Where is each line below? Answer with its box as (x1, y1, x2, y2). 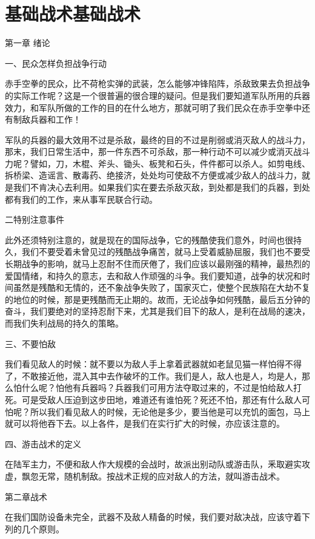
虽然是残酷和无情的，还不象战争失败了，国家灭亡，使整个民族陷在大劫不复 (13, 281, 310, 294)
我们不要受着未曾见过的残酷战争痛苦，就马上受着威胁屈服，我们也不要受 (21, 245, 310, 258)
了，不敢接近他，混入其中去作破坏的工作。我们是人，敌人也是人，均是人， (5, 369, 302, 382)
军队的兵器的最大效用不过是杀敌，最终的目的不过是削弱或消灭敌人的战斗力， (5, 133, 310, 146)
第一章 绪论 (5, 36, 50, 49)
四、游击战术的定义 (5, 437, 81, 450)
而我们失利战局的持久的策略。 (5, 317, 124, 329)
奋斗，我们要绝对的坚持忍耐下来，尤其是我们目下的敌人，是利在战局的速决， (5, 305, 310, 317)
